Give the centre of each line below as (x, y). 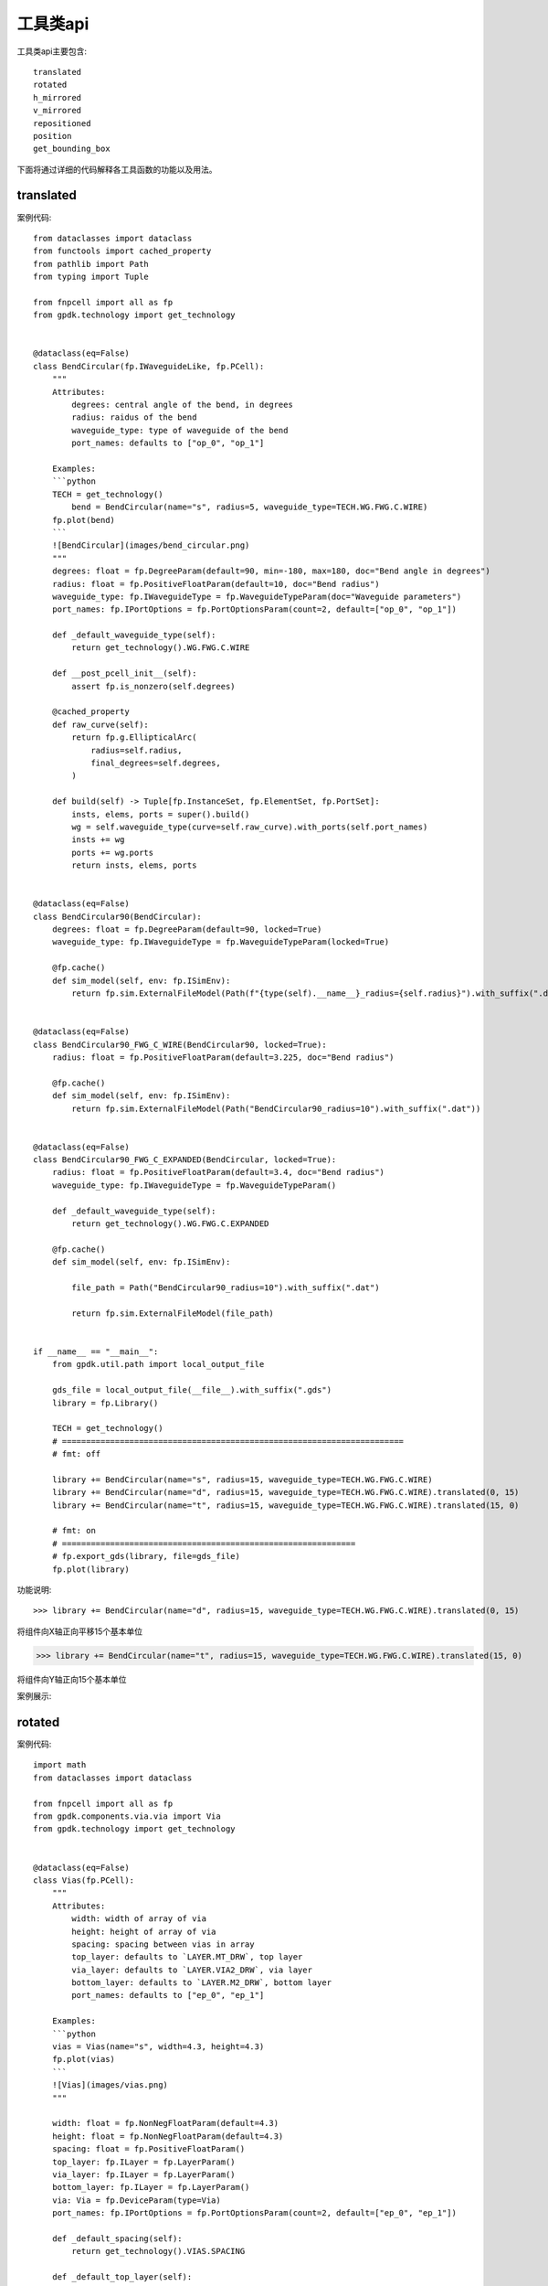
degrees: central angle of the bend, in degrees (183, 405)
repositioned (62, 123)
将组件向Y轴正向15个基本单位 (72, 1679)
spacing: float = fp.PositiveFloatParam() (148, 2149)
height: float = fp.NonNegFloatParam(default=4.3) (168, 2136)
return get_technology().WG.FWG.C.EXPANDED (170, 1224)
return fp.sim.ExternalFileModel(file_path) (173, 1313)
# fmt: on (74, 1531)
